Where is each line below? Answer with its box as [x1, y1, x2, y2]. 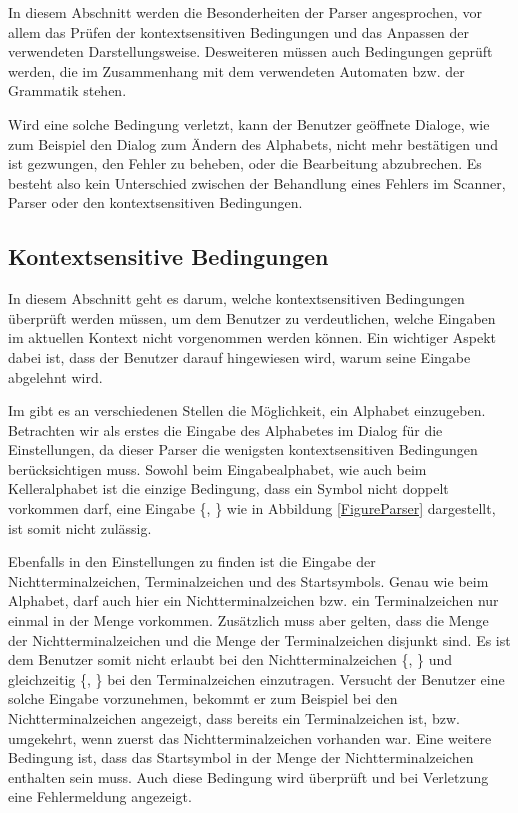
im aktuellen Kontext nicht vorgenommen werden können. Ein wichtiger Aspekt [8, 327, 497, 348]
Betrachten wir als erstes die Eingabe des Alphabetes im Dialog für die [8, 419, 443, 440]
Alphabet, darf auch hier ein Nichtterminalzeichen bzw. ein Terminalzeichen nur [8, 590, 499, 611]
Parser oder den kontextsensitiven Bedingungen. [8, 192, 303, 213]
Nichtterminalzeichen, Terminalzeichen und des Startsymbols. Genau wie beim [8, 570, 489, 591]
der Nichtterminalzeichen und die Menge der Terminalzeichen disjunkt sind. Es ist [8, 629, 511, 650]
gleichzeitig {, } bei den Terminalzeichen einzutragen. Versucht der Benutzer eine [8, 668, 505, 689]
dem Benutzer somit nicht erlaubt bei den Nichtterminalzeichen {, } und [8, 649, 453, 670]
